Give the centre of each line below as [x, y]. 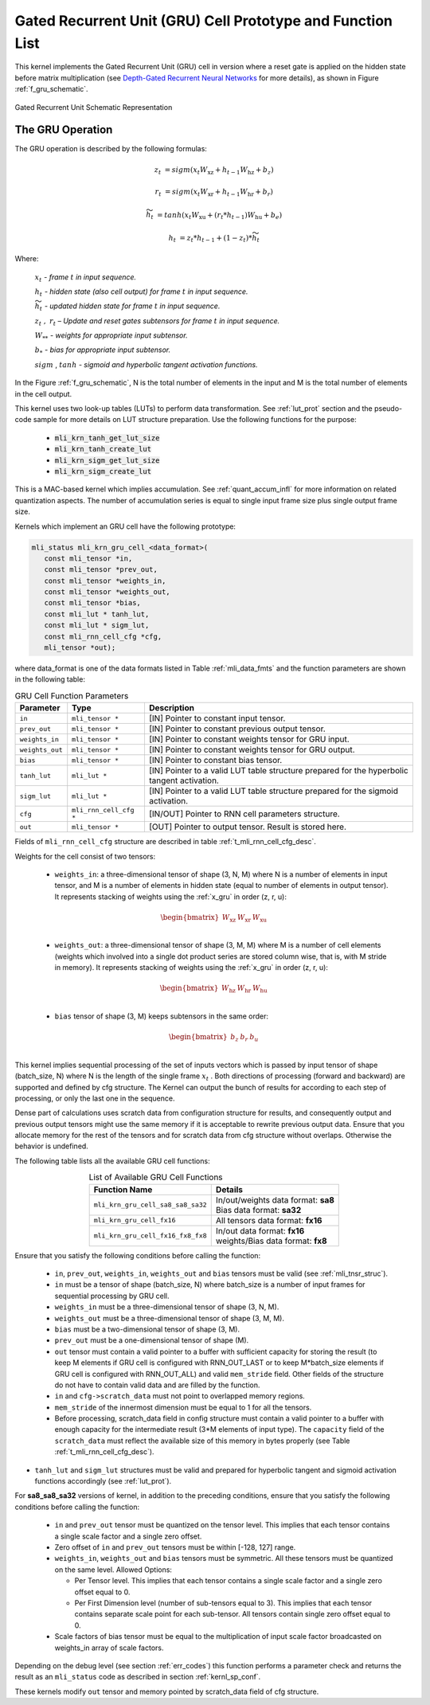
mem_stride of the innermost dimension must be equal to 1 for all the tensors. [183, 1407]
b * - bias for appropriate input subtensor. [103, 351]
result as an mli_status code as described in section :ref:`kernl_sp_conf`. [138, 1677]
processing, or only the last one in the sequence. [95, 1098]
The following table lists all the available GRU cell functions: [112, 1161]
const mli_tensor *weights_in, [105, 581]
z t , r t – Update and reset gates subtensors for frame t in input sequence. [157, 321]
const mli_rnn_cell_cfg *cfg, [103, 636]
